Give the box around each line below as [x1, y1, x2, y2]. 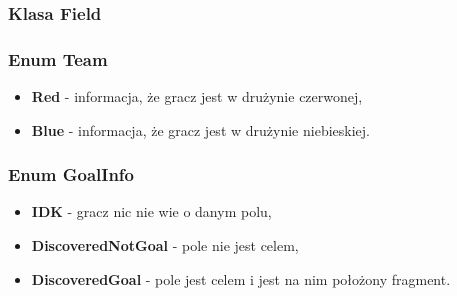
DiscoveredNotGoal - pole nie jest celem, [31, 235, 299, 256]
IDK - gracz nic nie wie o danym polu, [31, 201, 272, 222]
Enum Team [8, 46, 108, 71]
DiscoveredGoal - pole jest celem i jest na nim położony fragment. [31, 268, 451, 289]
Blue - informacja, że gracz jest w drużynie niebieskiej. [31, 119, 370, 140]
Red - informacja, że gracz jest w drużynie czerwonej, [31, 86, 363, 107]
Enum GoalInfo [8, 162, 134, 187]
